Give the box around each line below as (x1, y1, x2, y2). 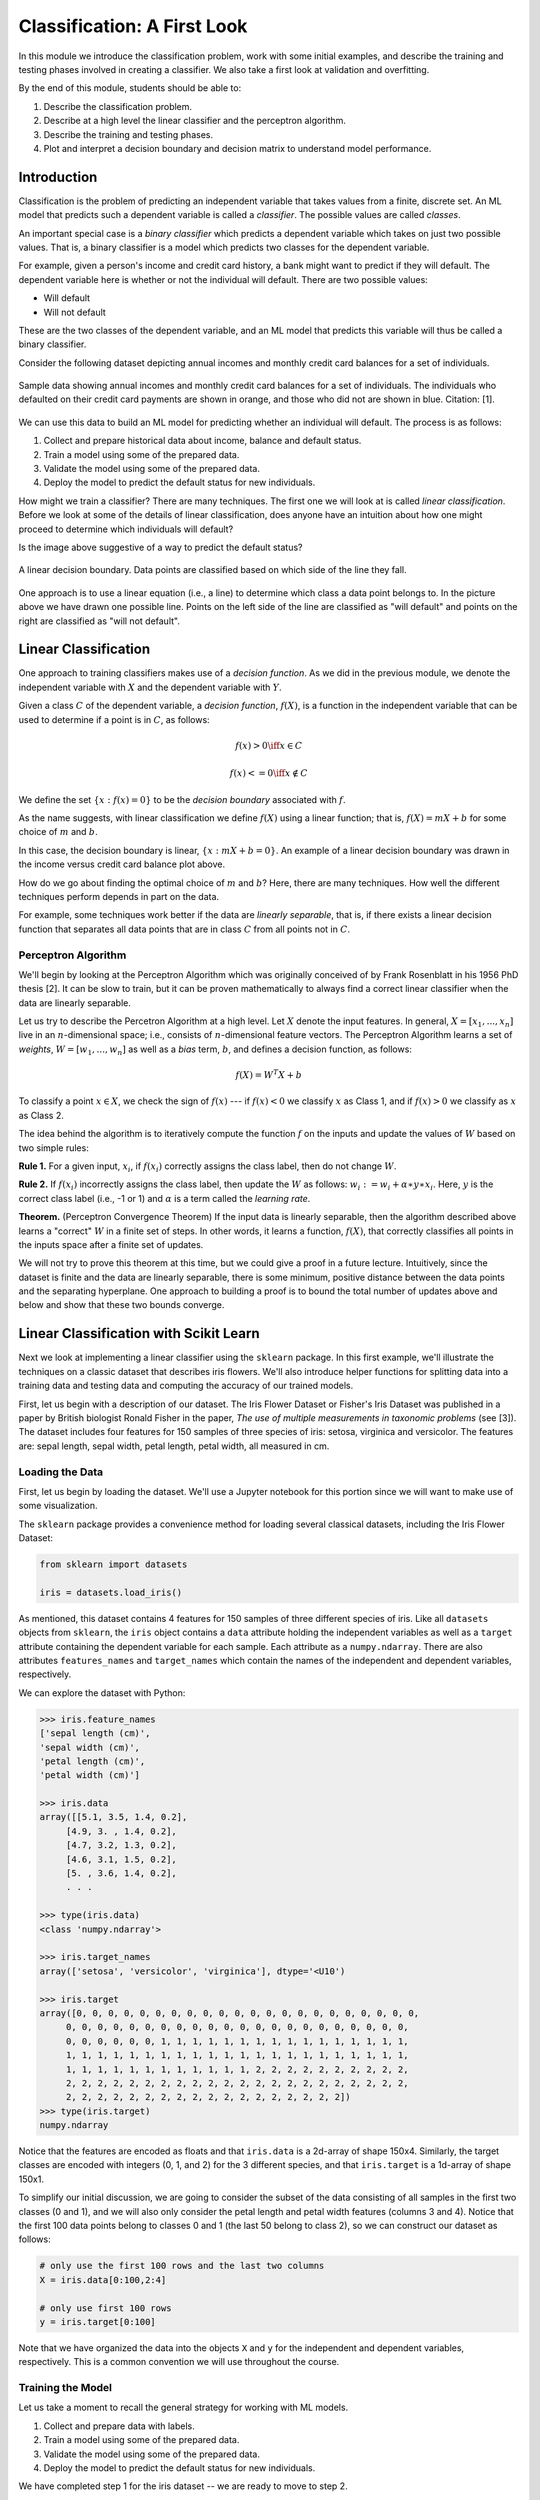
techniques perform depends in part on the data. (18, 890, 220, 902)
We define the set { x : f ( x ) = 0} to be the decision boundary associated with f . (18, 793, 346, 805)
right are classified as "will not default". (18, 615, 180, 627)
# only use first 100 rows (39, 2302, 172, 2314)
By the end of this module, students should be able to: (18, 82, 242, 94)
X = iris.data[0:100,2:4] (39, 2274, 167, 2285)
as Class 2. (18, 1109, 64, 1121)
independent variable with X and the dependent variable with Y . (18, 681, 282, 693)
